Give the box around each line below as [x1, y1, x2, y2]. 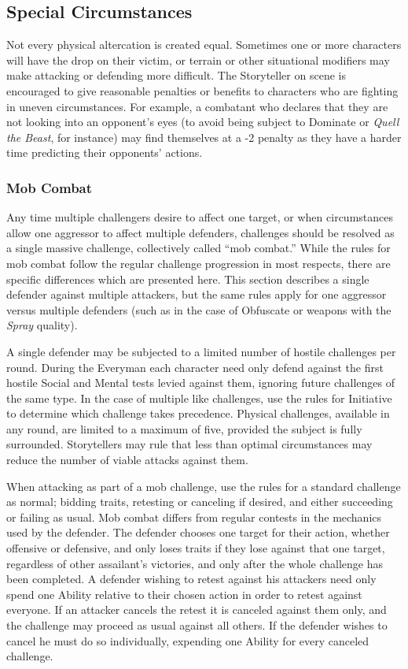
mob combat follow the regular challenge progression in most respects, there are [6, 255, 391, 271]
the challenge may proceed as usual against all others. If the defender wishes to [6, 617, 388, 634]
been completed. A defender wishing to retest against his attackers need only [6, 571, 377, 587]
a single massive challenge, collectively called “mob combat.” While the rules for [6, 240, 391, 256]
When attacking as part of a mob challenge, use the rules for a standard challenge [6, 478, 401, 494]
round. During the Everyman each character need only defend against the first [6, 359, 384, 375]
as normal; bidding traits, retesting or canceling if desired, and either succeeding [6, 493, 393, 510]
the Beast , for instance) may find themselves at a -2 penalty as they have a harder [6, 128, 402, 145]
